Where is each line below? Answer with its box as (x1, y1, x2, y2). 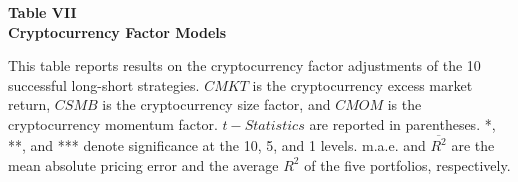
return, (8, 94, 51, 115)
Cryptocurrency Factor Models (8, 21, 227, 42)
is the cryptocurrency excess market (252, 74, 473, 95)
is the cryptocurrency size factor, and (102, 94, 331, 115)
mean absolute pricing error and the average (8, 154, 279, 175)
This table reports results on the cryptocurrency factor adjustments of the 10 (8, 55, 481, 76)
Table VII (8, 2, 77, 22)
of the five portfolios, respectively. (304, 154, 511, 175)
